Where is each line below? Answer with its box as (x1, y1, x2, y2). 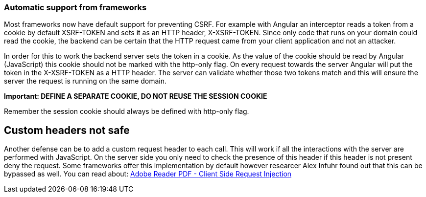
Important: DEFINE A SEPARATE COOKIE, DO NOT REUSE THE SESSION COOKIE (4, 92, 267, 101)
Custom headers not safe (4, 124, 130, 136)
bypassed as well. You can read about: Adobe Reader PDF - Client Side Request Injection (4, 170, 292, 178)
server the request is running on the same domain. (4, 77, 167, 86)
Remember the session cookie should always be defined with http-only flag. (4, 107, 249, 116)
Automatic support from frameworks (4, 2, 147, 12)
